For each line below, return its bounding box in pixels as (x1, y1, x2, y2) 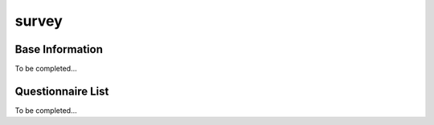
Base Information (14, 42, 104, 56)
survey (14, 12, 63, 30)
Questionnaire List (14, 84, 109, 98)
